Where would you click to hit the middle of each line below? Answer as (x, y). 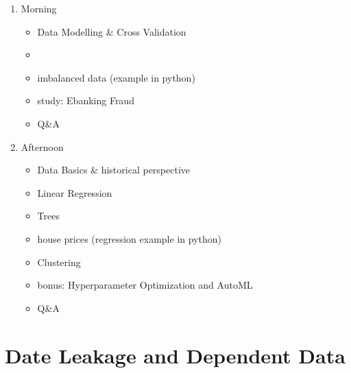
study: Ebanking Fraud (86, 100)
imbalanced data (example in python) (116, 77)
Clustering (59, 262)
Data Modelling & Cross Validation (112, 31)
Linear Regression (75, 192)
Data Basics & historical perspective (114, 170)
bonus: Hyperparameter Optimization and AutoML (145, 285)
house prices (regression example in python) (129, 238)
